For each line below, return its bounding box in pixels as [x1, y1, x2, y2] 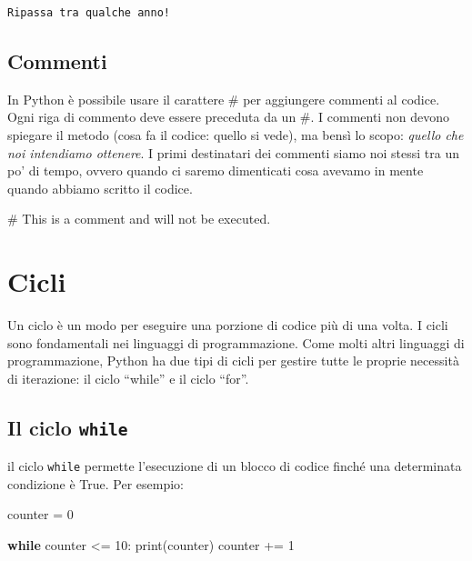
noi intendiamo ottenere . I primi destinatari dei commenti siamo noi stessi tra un [7, 143, 459, 162]
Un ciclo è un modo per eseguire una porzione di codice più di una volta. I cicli [7, 316, 448, 335]
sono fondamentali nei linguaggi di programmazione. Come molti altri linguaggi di [7, 333, 465, 352]
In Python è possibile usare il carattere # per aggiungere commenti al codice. [7, 89, 440, 108]
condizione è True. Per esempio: [7, 474, 184, 493]
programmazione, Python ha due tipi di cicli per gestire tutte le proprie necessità [7, 351, 459, 370]
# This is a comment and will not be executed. [7, 209, 271, 228]
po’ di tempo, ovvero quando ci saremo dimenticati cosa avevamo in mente [7, 161, 424, 180]
